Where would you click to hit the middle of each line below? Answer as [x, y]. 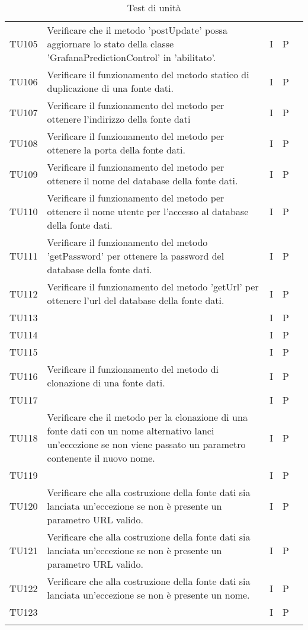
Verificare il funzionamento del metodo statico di [148, 74]
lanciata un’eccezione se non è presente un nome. [148, 595]
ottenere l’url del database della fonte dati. [136, 300]
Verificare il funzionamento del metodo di [133, 369]
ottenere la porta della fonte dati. [116, 150]
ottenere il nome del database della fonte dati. [142, 180]
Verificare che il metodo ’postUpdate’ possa [137, 30]
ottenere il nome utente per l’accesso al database [148, 211]
